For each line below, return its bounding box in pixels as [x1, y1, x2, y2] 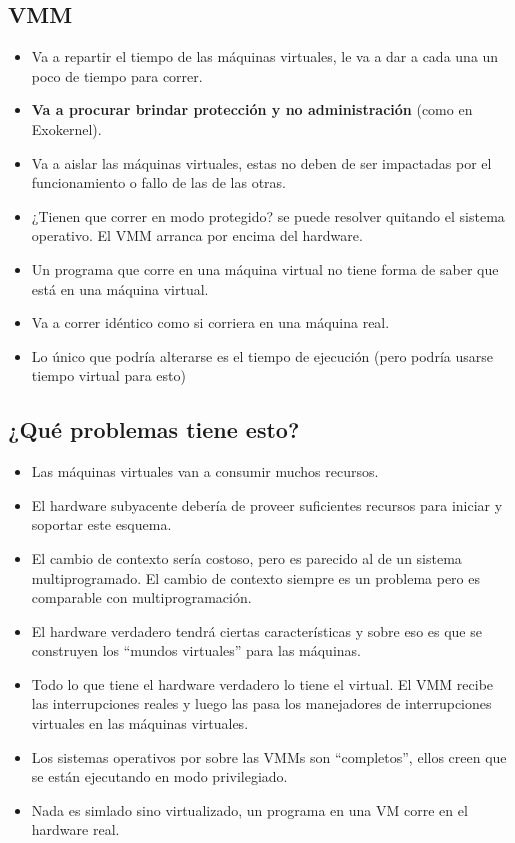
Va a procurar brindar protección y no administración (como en [31, 99, 473, 120]
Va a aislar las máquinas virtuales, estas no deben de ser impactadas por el [31, 152, 492, 173]
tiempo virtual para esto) [31, 365, 186, 386]
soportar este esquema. [31, 514, 172, 535]
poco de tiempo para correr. [31, 65, 203, 86]
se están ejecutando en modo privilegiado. [31, 766, 288, 787]
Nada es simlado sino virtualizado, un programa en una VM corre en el [31, 799, 468, 820]
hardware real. [31, 819, 120, 840]
